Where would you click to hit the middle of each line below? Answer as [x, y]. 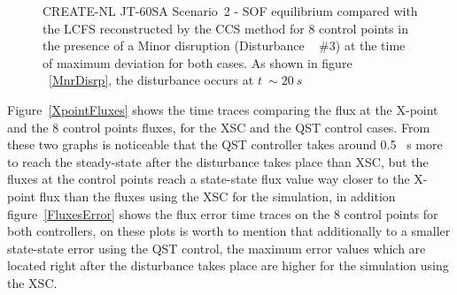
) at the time [370, 45]
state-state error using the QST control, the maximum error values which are [217, 248]
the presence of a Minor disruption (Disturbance [174, 45]
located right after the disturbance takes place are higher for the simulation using [228, 265]
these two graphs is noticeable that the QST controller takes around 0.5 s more [225, 144]
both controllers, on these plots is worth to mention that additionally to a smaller [229, 231]
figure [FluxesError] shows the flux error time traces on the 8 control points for [223, 213]
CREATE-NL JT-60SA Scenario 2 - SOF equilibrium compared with [230, 11]
